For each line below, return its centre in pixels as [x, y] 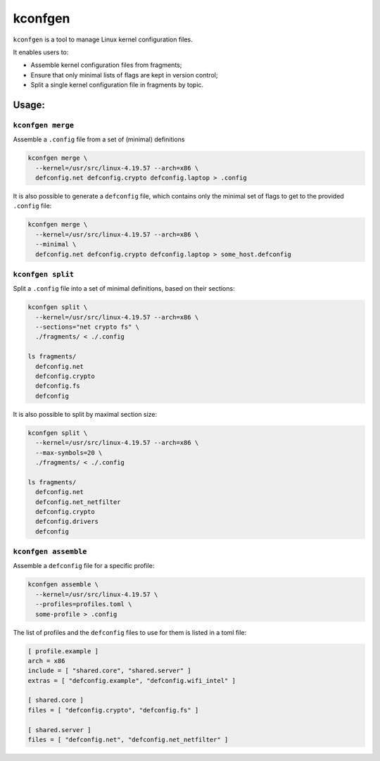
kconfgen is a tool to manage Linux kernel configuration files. [103, 39]
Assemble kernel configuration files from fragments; [106, 65]
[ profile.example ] [63, 651]
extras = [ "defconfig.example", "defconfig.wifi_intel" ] [132, 680]
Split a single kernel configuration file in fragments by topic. [117, 85]
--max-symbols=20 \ [69, 453]
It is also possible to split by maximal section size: [85, 414]
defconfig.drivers [67, 522]
